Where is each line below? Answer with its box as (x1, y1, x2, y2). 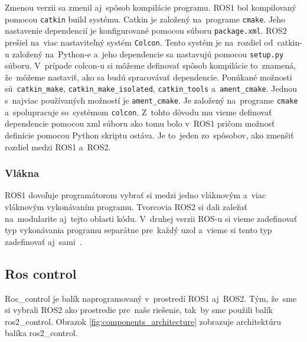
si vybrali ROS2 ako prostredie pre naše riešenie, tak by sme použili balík (5, 304, 273, 316)
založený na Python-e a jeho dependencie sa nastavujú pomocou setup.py (12, 47, 284, 60)
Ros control (5, 264, 77, 282)
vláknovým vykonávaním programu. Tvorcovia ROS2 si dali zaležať (5, 200, 248, 212)
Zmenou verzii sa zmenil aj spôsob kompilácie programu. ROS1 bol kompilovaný (5, 1, 296, 13)
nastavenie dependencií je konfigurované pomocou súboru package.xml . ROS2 (5, 24, 287, 37)
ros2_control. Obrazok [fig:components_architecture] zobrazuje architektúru (5, 315, 281, 327)
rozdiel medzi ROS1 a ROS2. (5, 140, 111, 153)
